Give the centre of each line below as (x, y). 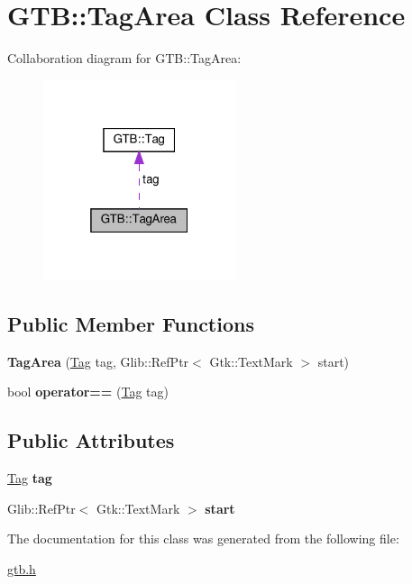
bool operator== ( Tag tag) (88, 392)
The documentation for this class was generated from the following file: (203, 538)
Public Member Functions (131, 323)
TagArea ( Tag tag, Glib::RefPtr (98, 361)
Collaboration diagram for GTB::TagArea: (124, 58)
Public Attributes (91, 440)
